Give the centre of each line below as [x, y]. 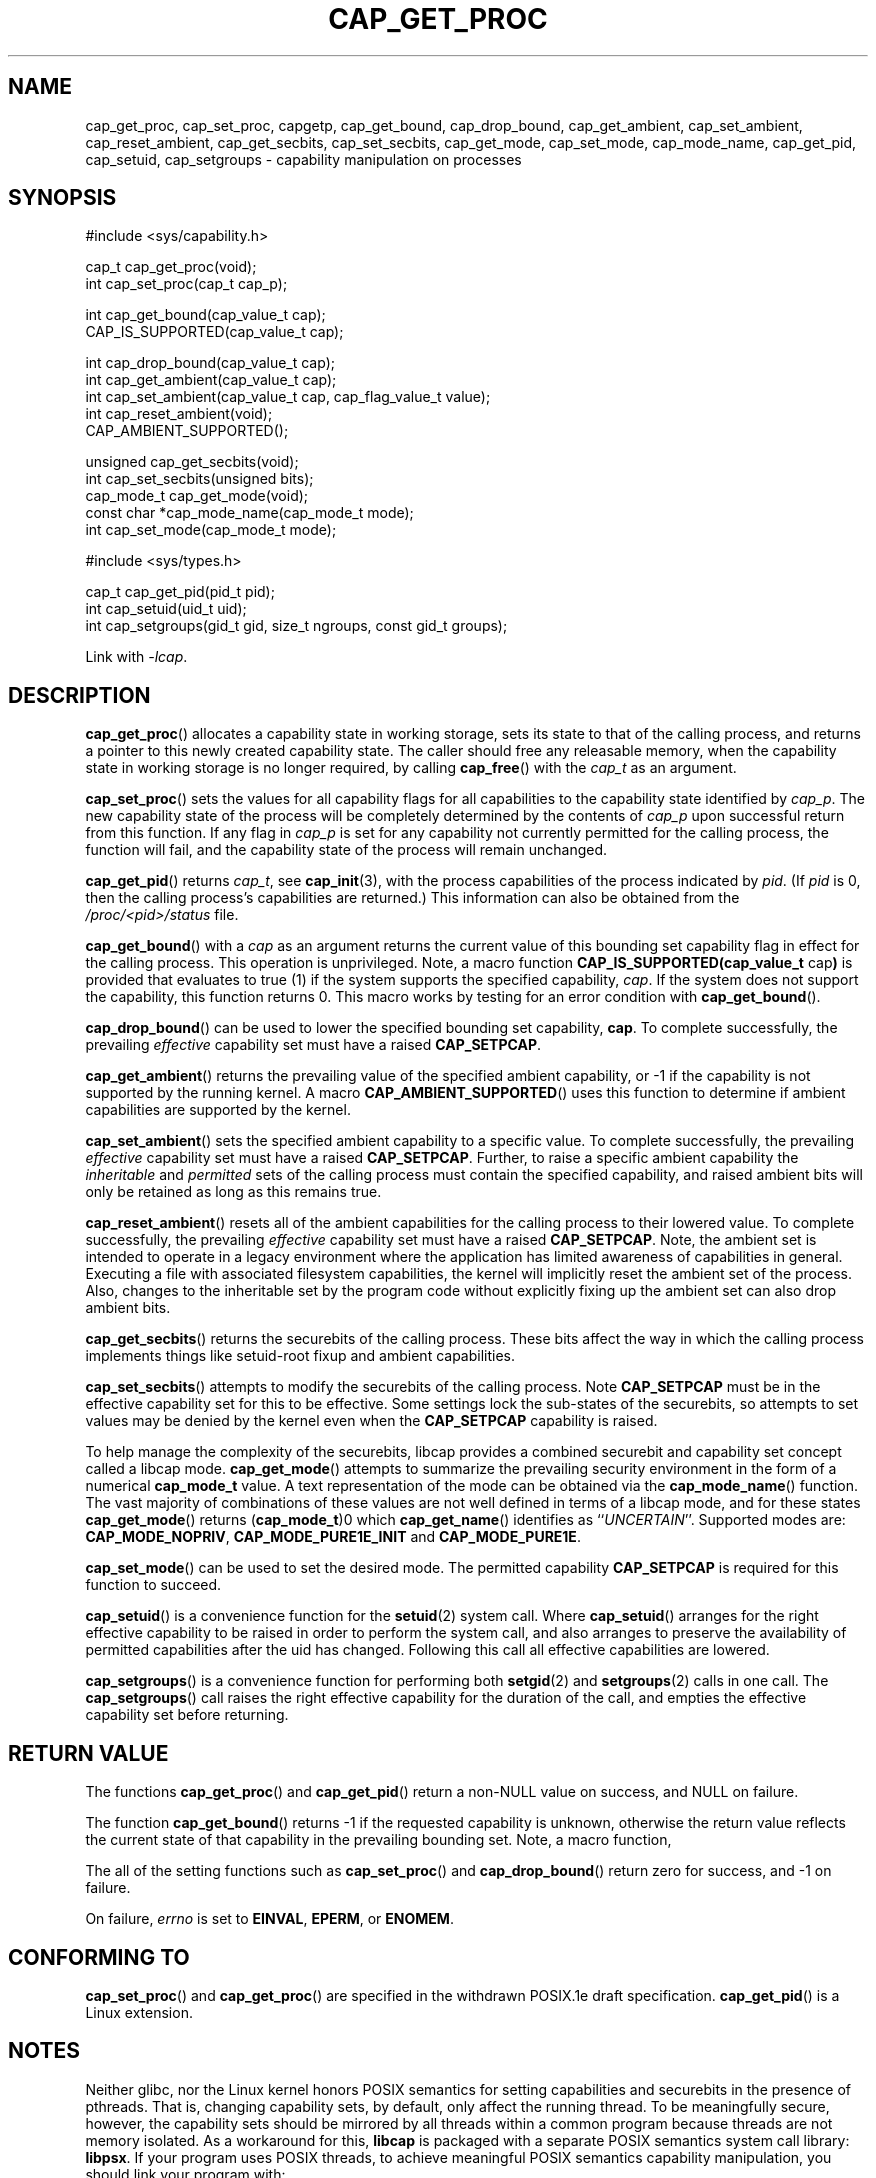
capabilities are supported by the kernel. [218, 1110]
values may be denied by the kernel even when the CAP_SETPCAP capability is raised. [371, 1421]
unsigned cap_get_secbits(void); [192, 462]
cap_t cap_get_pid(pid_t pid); [180, 592]
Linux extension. [139, 2012]
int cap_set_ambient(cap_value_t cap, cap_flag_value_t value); [288, 397]
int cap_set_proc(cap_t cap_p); [186, 284]
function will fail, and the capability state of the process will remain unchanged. [346, 850]
